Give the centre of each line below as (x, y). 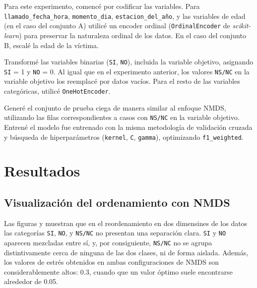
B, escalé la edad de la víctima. (51, 45)
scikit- (242, 26)
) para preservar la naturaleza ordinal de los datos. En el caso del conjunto (132, 35)
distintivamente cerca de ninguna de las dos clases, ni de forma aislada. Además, (126, 252)
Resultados (42, 171)
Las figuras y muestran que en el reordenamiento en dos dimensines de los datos (126, 223)
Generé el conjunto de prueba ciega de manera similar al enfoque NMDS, (115, 107)
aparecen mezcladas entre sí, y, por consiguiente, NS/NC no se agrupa (108, 242)
